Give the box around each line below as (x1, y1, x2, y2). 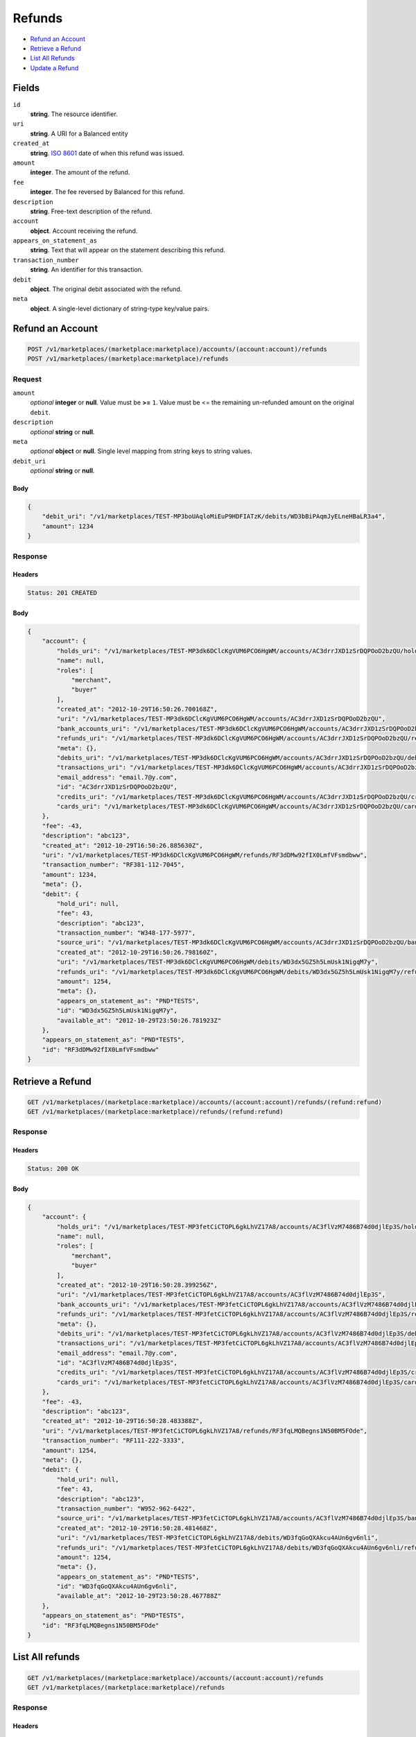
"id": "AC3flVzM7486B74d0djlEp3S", (56, 1359, 178, 1367)
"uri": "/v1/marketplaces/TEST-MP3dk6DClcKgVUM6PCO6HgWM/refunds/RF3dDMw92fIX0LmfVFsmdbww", (42, 851, 367, 859)
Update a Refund (30, 63, 79, 72)
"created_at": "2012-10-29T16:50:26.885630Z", (42, 841, 204, 849)
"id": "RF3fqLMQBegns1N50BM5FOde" (42, 1621, 159, 1629)
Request (12, 374, 42, 384)
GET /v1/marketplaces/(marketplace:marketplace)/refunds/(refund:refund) (27, 1108, 284, 1116)
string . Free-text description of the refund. (30, 207, 153, 215)
